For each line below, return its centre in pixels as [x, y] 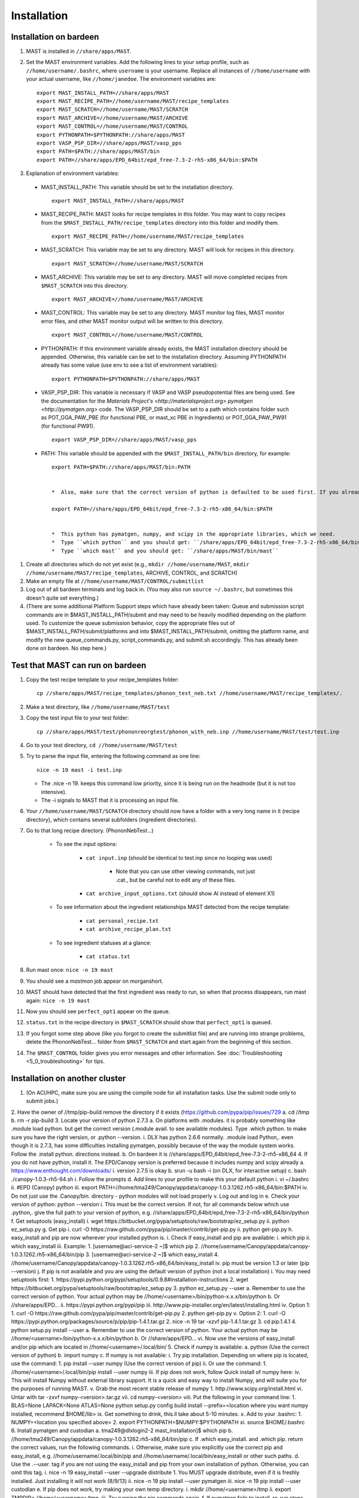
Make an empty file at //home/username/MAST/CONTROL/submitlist [115, 581]
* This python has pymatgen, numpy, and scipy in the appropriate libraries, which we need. [194, 534]
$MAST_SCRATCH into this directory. [85, 285]
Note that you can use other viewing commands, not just [185, 871]
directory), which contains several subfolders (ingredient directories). [112, 819]
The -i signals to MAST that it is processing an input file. [110, 800]
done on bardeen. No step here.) [66, 648]
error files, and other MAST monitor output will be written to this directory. [132, 321]
